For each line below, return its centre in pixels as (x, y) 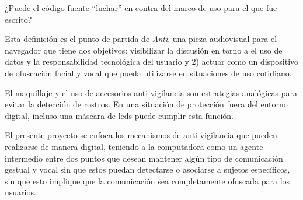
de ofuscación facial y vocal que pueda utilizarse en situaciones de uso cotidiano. (148, 73)
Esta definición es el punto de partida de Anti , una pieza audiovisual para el (141, 39)
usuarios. (20, 192)
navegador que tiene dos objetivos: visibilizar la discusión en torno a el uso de (144, 50)
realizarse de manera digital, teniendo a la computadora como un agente (134, 146)
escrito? (18, 19)
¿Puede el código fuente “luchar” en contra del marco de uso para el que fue (141, 8)
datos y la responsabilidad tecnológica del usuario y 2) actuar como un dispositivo (152, 62)
